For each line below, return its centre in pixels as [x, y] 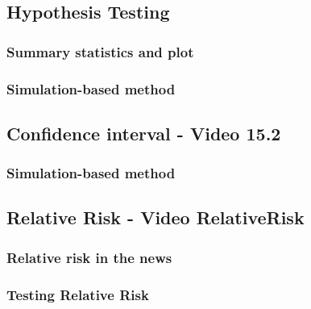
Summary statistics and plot [100, 51]
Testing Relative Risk [78, 294]
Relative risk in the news [89, 257]
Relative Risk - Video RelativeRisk [155, 217]
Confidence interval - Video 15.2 [144, 133]
